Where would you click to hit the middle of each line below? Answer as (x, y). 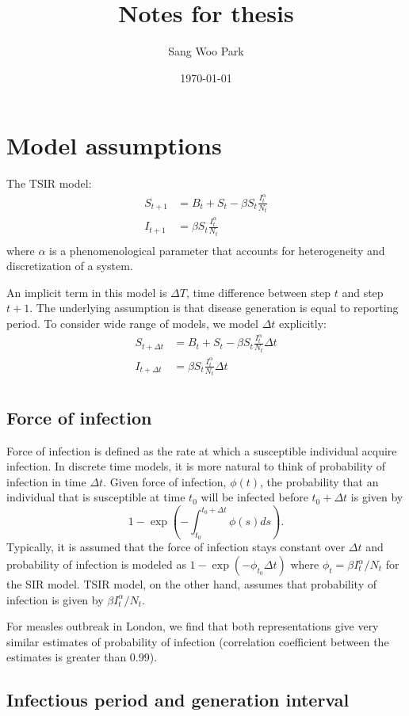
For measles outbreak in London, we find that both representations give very (193, 626)
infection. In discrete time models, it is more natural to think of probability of (196, 466)
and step (363, 292)
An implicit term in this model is (87, 292)
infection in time (46, 481)
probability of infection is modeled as (96, 564)
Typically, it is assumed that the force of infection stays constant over (176, 547)
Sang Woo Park (206, 51)
